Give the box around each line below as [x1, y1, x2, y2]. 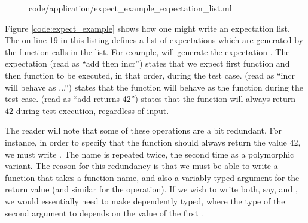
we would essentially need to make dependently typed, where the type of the [5, 194, 285, 207]
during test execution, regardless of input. [16, 104, 169, 116]
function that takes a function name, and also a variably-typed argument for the [5, 171, 300, 183]
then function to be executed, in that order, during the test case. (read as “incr [5, 68, 295, 81]
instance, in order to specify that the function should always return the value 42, [5, 135, 301, 148]
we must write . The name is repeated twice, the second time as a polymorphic [5, 147, 294, 160]
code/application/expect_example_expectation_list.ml [29, 2, 232, 14]
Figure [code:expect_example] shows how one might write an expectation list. [5, 22, 290, 34]
